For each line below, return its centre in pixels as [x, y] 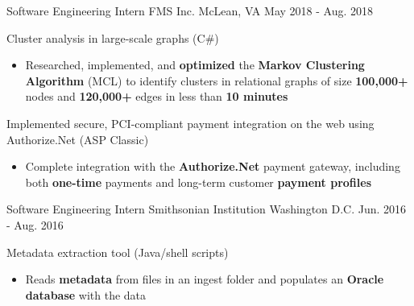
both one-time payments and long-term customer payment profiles [199, 182]
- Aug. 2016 [35, 224]
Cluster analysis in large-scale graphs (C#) [113, 37]
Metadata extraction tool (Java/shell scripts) [118, 252]
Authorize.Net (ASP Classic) [78, 139]
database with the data [86, 294]
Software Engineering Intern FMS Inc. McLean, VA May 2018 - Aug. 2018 [190, 10]
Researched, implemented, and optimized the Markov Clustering [195, 65]
